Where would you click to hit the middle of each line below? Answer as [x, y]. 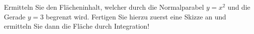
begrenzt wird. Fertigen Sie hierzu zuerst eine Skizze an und [136, 16]
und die [239, 7]
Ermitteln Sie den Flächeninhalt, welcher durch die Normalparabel [104, 7]
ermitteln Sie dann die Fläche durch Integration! [77, 26]
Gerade [15, 16]
